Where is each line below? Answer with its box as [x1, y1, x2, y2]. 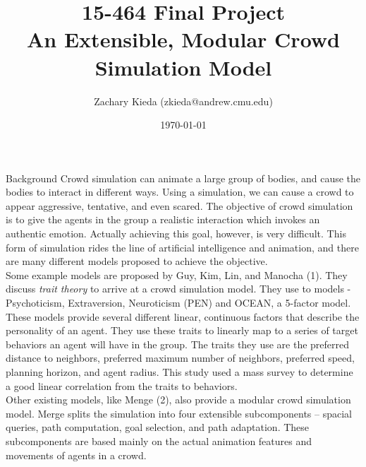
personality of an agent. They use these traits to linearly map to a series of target [6, 323, 358, 338]
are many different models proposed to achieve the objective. [6, 254, 268, 268]
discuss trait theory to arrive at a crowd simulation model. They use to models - [6, 281, 351, 296]
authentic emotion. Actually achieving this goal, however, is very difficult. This [6, 226, 346, 241]
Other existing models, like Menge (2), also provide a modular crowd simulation [6, 392, 351, 407]
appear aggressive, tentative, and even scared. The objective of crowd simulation [6, 198, 353, 213]
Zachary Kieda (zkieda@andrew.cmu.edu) [94, 93, 273, 108]
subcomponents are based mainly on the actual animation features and [6, 433, 312, 448]
